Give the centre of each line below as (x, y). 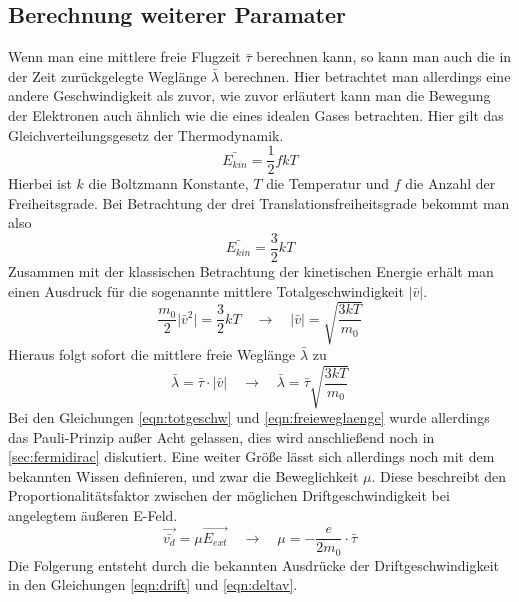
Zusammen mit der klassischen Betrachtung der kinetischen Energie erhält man (251, 271)
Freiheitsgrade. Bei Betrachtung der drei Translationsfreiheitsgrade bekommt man (259, 202)
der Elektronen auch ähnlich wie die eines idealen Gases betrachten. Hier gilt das (256, 114)
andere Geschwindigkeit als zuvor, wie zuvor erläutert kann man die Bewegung (249, 95)
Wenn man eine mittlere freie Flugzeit (124, 56)
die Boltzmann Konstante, (168, 183)
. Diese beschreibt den (439, 475)
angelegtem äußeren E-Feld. (93, 514)
